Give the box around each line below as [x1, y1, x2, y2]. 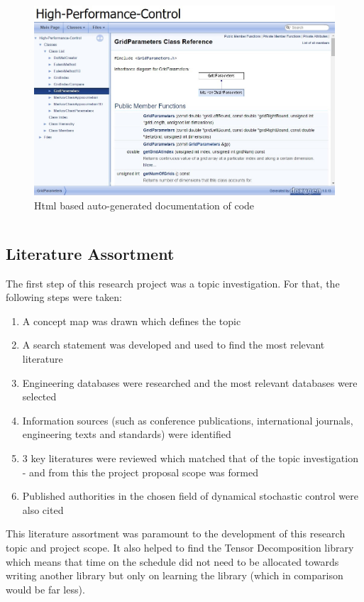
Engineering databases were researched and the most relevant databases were [22, 375, 358, 390]
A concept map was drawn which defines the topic [22, 313, 241, 328]
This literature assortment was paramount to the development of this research [6, 526, 346, 541]
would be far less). [6, 581, 85, 596]
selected [22, 389, 57, 404]
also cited [22, 502, 64, 517]
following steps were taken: [6, 290, 122, 305]
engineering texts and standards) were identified [22, 427, 231, 442]
